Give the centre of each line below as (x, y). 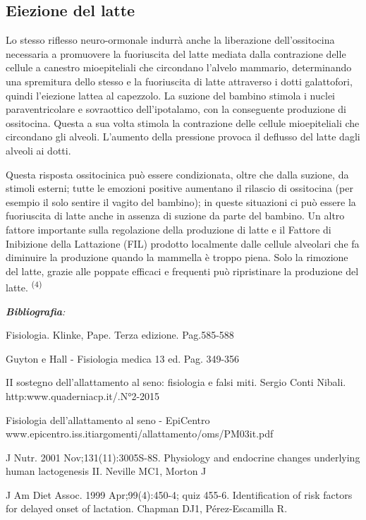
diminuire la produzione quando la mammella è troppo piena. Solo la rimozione (177, 257)
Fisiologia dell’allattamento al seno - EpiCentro (108, 419)
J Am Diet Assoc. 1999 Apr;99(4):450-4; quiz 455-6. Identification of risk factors (179, 494)
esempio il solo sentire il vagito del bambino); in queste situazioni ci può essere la (181, 201)
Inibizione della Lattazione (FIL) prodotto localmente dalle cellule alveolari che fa (183, 243)
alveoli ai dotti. (38, 150)
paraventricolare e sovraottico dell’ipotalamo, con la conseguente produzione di (176, 109)
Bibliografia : (36, 311)
